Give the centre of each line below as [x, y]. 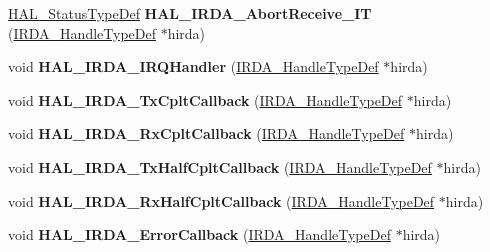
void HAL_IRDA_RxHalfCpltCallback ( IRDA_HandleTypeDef [221, 200]
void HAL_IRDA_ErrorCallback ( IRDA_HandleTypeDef [199, 234]
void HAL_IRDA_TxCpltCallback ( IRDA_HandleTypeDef [205, 99]
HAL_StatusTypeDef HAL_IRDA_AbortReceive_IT [190, 13]
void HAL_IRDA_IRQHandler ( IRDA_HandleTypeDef [193, 66]
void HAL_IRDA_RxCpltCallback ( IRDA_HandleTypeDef [206, 133]
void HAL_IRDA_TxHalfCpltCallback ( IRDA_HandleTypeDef [220, 166]
